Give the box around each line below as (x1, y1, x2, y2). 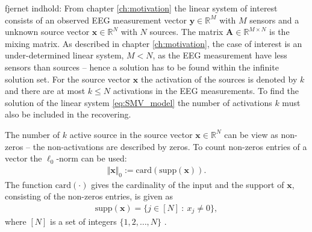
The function (5, 178, 52, 190)
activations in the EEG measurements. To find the (113, 84, 299, 97)
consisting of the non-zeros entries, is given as (5, 190, 173, 202)
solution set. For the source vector (5, 72, 131, 85)
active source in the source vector (69, 128, 193, 140)
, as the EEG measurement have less (152, 49, 287, 61)
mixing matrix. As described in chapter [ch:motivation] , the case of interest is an (5, 37, 302, 49)
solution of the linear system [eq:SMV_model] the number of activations (5, 96, 272, 108)
